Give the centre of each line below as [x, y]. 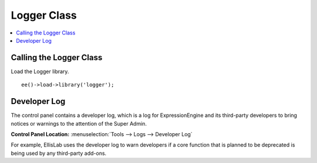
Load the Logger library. [40, 71]
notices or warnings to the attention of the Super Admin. [79, 123]
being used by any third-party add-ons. [59, 153]
